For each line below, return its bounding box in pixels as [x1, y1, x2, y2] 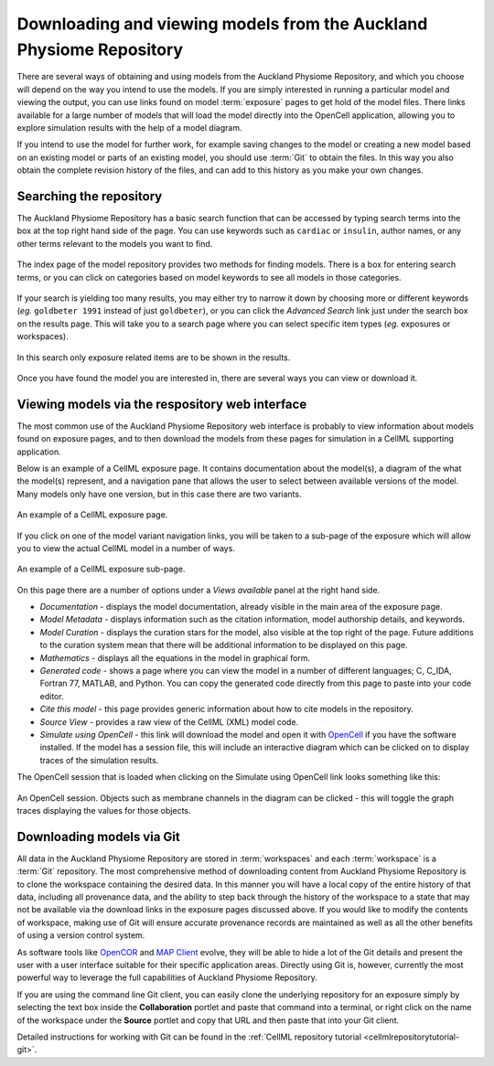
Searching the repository [16, 188, 163, 204]
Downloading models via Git [16, 828, 180, 845]
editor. [39, 690, 64, 701]
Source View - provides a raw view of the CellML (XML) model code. [39, 716, 299, 727]
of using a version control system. [16, 930, 145, 941]
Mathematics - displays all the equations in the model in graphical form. [39, 652, 311, 663]
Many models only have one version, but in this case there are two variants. [16, 488, 302, 499]
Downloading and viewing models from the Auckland [16, 14, 428, 34]
